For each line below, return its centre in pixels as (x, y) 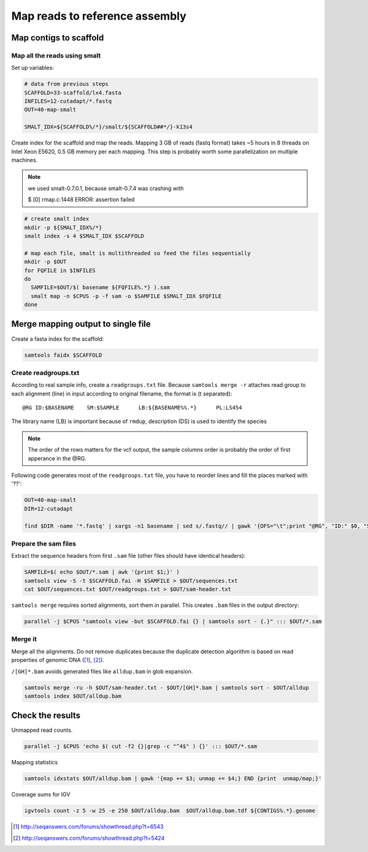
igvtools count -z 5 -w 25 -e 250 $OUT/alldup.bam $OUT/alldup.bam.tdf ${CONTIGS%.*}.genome (170, 811)
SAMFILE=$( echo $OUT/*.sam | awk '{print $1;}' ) (102, 572)
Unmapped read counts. (42, 730)
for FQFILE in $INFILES (60, 270)
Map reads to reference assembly (99, 16)
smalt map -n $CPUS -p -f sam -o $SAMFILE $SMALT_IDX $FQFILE (126, 296)
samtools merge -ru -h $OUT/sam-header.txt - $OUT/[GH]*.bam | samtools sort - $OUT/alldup (167, 687)
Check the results (46, 716)
